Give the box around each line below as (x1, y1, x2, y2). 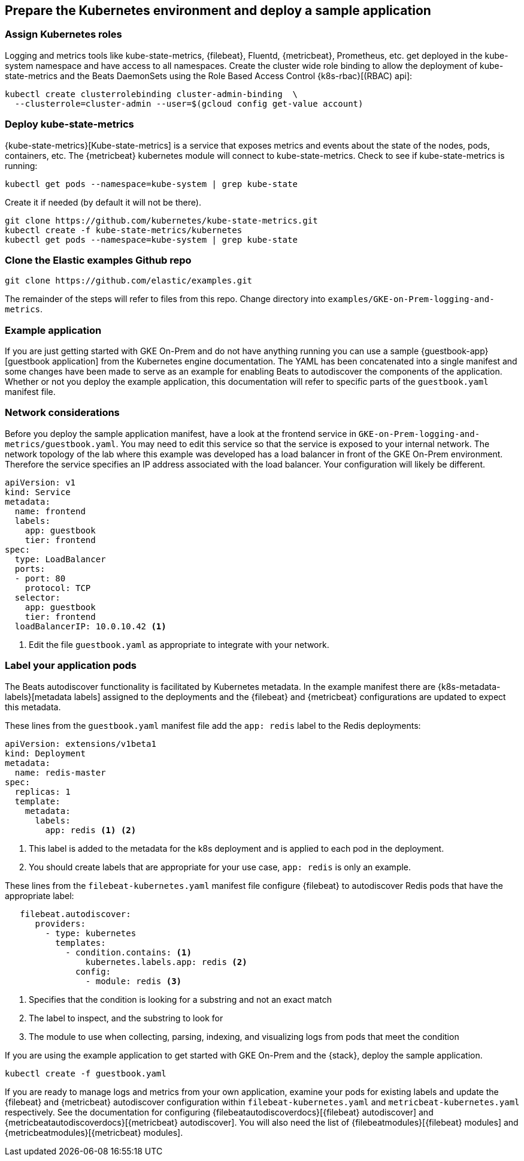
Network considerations (5, 406, 120, 419)
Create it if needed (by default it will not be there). (5, 197, 201, 207)
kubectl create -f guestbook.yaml (5, 1068, 166, 1078)
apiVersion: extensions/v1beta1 (5, 738, 156, 749)
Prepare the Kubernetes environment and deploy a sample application (5, 3, 431, 18)
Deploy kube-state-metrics (5, 118, 134, 131)
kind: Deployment (5, 748, 86, 758)
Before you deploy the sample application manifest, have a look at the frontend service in (5, 428, 356, 439)
